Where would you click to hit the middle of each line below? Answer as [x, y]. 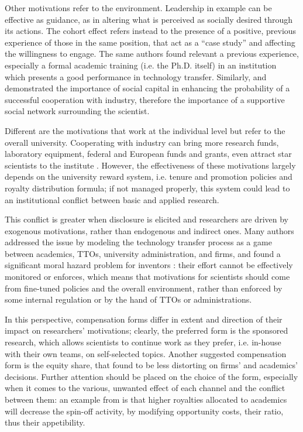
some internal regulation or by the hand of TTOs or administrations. [128, 299]
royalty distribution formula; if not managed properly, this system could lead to [147, 188]
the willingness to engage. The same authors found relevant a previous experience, [152, 54]
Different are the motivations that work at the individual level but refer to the [145, 130]
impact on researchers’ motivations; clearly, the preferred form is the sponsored [147, 330]
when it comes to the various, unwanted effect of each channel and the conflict [145, 388]
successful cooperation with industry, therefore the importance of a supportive [145, 99]
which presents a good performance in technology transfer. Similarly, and [136, 76]
